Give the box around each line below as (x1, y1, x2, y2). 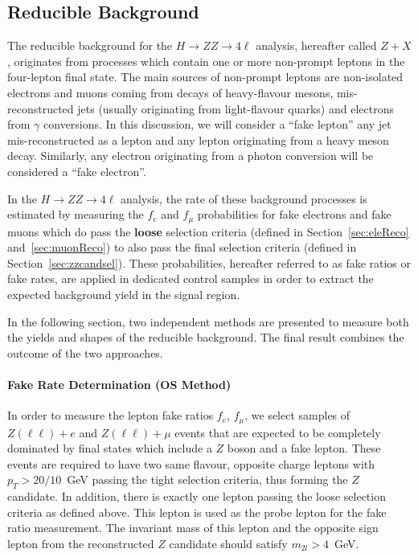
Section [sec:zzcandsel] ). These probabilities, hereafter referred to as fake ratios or (7, 254, 412, 271)
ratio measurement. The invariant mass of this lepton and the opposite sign (7, 519, 379, 536)
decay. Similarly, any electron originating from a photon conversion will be (7, 147, 374, 164)
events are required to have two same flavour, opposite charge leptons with (7, 455, 375, 472)
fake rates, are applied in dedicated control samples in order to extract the (7, 270, 374, 287)
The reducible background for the (7, 37, 173, 54)
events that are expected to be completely (174, 424, 381, 440)
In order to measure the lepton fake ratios (7, 407, 214, 424)
